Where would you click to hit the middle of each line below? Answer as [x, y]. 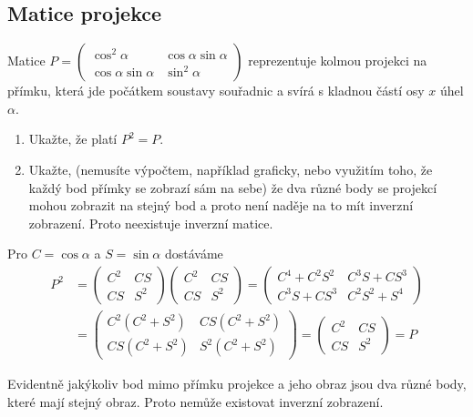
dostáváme [194, 254]
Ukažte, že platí [73, 139]
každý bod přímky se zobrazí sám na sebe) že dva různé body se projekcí [233, 187]
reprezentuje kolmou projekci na [338, 61]
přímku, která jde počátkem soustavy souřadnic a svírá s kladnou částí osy [216, 91]
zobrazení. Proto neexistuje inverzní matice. [151, 223]
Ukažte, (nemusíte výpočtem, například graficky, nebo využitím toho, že [231, 169]
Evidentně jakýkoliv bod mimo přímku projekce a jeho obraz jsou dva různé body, [237, 384]
